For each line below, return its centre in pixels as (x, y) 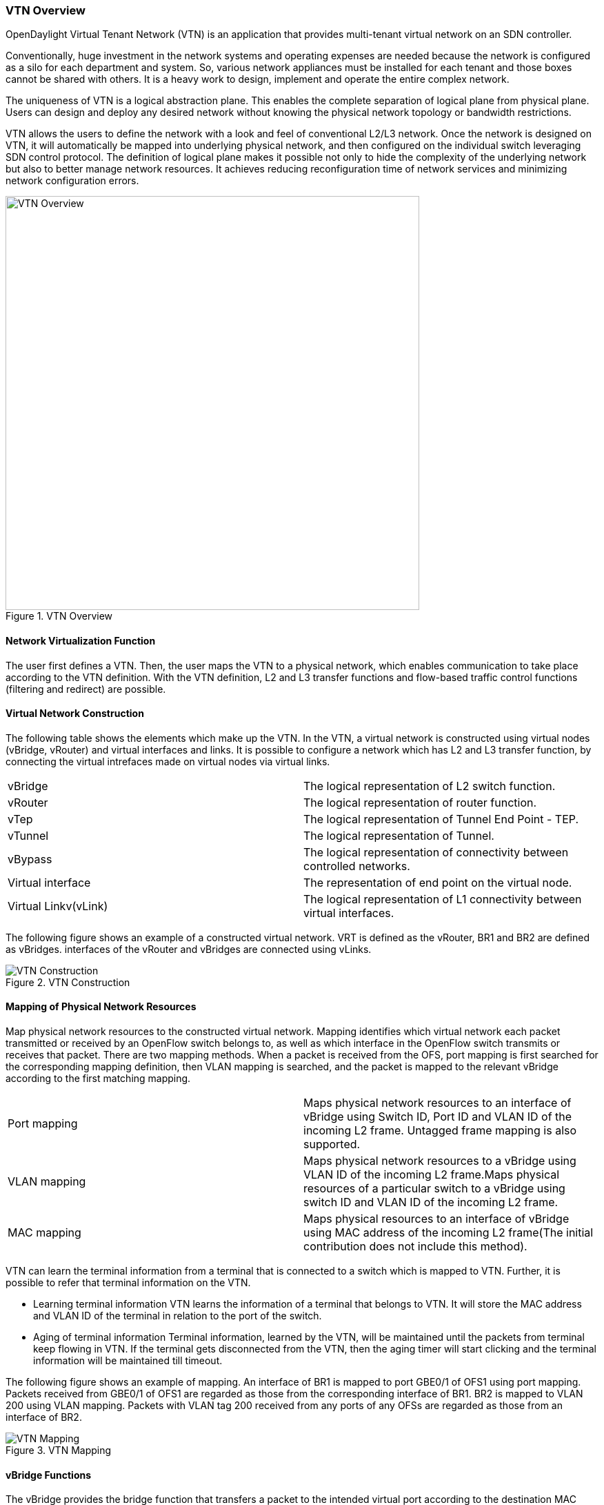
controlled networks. (357, 866)
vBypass (30, 859)
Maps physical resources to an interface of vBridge (436, 1219)
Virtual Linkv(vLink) (58, 906)
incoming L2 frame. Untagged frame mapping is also (440, 1131)
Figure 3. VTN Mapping (59, 1450)
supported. (332, 1144)
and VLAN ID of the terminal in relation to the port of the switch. (178, 1316)
